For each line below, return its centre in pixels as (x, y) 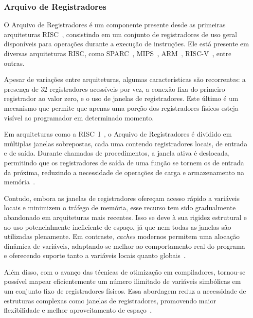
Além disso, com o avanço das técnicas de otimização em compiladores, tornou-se (125, 271)
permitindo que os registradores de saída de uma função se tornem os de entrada (124, 162)
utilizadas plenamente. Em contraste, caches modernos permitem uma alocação (122, 236)
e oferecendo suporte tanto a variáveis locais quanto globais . (95, 255)
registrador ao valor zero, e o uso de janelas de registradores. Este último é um (121, 98)
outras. (14, 63)
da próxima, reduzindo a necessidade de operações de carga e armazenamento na (124, 172)
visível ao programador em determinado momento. (79, 117)
